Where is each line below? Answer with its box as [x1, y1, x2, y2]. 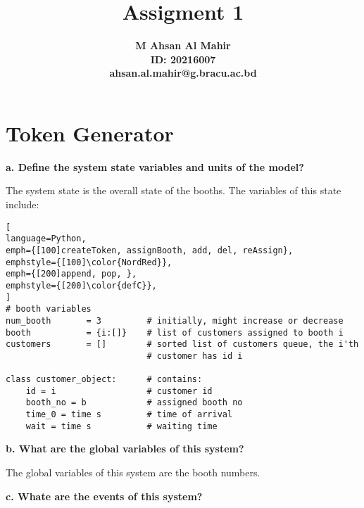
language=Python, [6, 234, 87, 244]
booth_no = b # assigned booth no [25, 398, 243, 408]
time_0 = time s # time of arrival [25, 409, 233, 420]
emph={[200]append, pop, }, [6, 269, 137, 279]
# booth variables [6, 304, 92, 315]
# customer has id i [146, 350, 243, 361]
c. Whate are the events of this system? [6, 488, 203, 503]
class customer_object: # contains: [6, 374, 203, 385]
